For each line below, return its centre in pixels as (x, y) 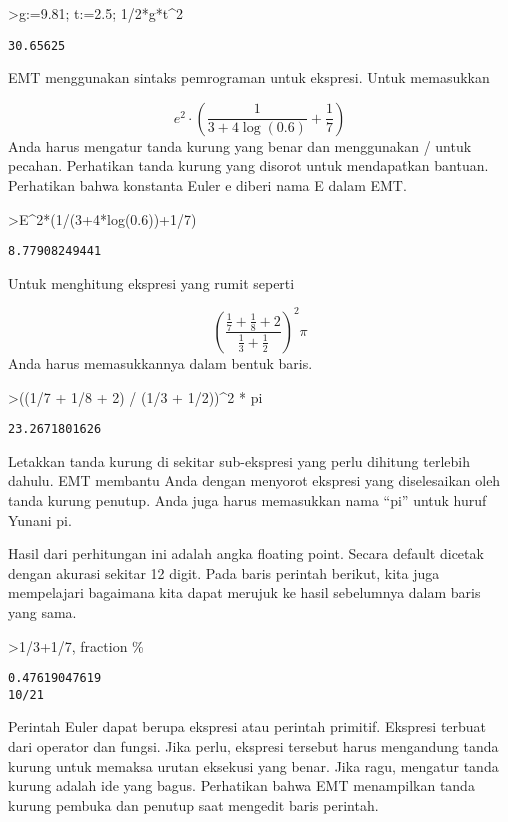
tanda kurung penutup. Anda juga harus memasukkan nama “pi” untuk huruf (247, 500)
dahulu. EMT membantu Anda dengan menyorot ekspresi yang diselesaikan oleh (254, 480)
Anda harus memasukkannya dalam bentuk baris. (160, 362)
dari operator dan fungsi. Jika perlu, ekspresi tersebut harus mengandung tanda (253, 746)
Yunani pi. (40, 519)
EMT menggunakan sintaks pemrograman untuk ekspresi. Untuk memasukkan (249, 77)
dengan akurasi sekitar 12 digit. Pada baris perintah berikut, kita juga (224, 572)
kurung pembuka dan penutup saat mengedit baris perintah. (193, 804)
